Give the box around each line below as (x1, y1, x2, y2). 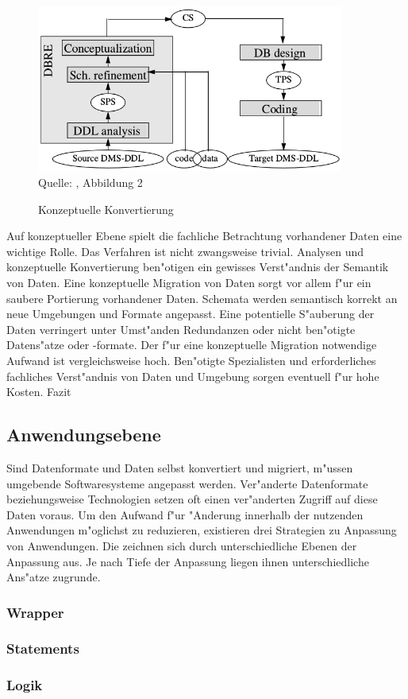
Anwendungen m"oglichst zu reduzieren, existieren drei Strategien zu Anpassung (6, 522, 397, 538)
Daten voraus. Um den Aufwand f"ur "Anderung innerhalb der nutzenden (6, 506, 364, 522)
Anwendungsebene (6, 422, 161, 447)
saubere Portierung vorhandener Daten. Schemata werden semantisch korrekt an (6, 289, 398, 306)
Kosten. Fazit (6, 383, 71, 400)
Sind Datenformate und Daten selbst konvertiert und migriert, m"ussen (6, 459, 353, 476)
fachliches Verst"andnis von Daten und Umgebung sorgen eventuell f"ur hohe (6, 367, 379, 384)
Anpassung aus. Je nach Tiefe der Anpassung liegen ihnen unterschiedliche (6, 553, 369, 569)
